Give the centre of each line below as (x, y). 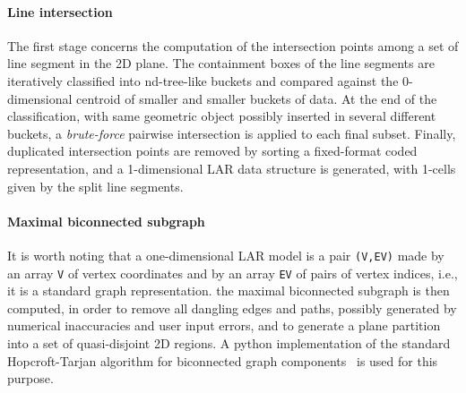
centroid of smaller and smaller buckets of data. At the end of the (257, 98)
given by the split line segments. (95, 186)
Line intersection (60, 11)
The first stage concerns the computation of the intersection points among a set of (233, 45)
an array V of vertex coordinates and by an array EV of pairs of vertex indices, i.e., (233, 273)
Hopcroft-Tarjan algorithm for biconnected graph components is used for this (223, 360)
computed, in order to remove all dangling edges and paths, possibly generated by (232, 308)
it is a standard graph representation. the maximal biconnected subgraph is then (229, 290)
